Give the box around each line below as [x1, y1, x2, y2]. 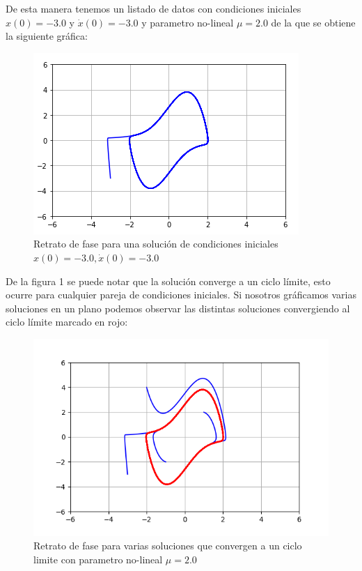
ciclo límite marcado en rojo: [6, 314, 128, 329]
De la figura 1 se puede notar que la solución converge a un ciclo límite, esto [6, 273, 331, 288]
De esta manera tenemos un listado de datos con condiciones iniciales [6, 1, 301, 15]
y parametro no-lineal [141, 15, 234, 29]
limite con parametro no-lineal [33, 551, 163, 566]
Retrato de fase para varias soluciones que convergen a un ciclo [33, 538, 302, 553]
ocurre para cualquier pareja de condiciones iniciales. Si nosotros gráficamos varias [6, 287, 356, 302]
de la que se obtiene [271, 15, 356, 29]
